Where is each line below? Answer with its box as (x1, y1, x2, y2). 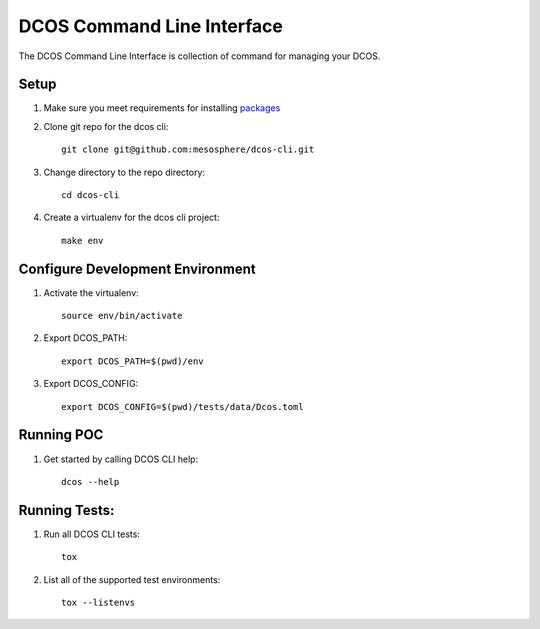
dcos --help (61, 476, 120, 487)
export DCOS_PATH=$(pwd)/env (61, 355, 204, 367)
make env (61, 235, 104, 246)
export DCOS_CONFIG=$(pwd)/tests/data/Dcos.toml (61, 401, 304, 412)
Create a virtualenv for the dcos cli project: (43, 211, 220, 224)
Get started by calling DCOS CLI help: (43, 453, 199, 465)
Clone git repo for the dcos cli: (43, 120, 169, 132)
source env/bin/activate (61, 310, 183, 322)
